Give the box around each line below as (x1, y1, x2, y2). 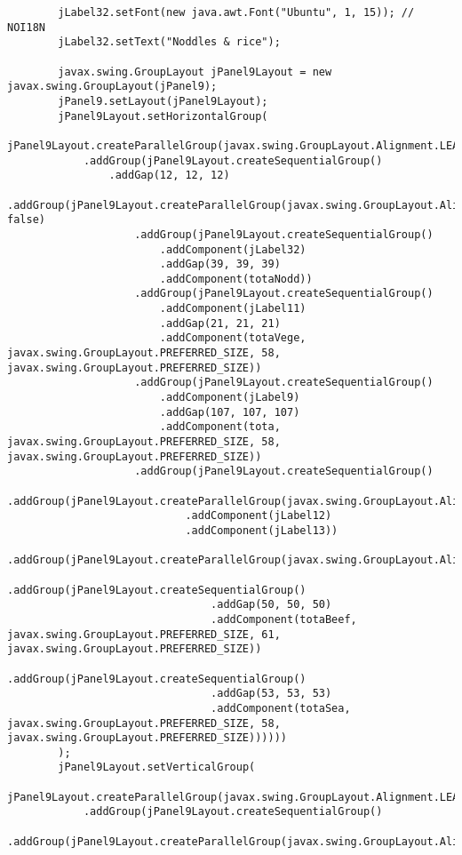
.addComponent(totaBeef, (211, 612, 357, 626)
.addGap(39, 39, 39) (159, 258, 281, 271)
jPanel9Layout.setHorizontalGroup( (58, 109, 268, 123)
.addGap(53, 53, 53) (211, 687, 332, 700)
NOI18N (7, 20, 45, 34)
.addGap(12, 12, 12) (108, 169, 230, 182)
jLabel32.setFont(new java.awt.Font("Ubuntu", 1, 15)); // (58, 6, 415, 19)
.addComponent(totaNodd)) (159, 272, 313, 285)
